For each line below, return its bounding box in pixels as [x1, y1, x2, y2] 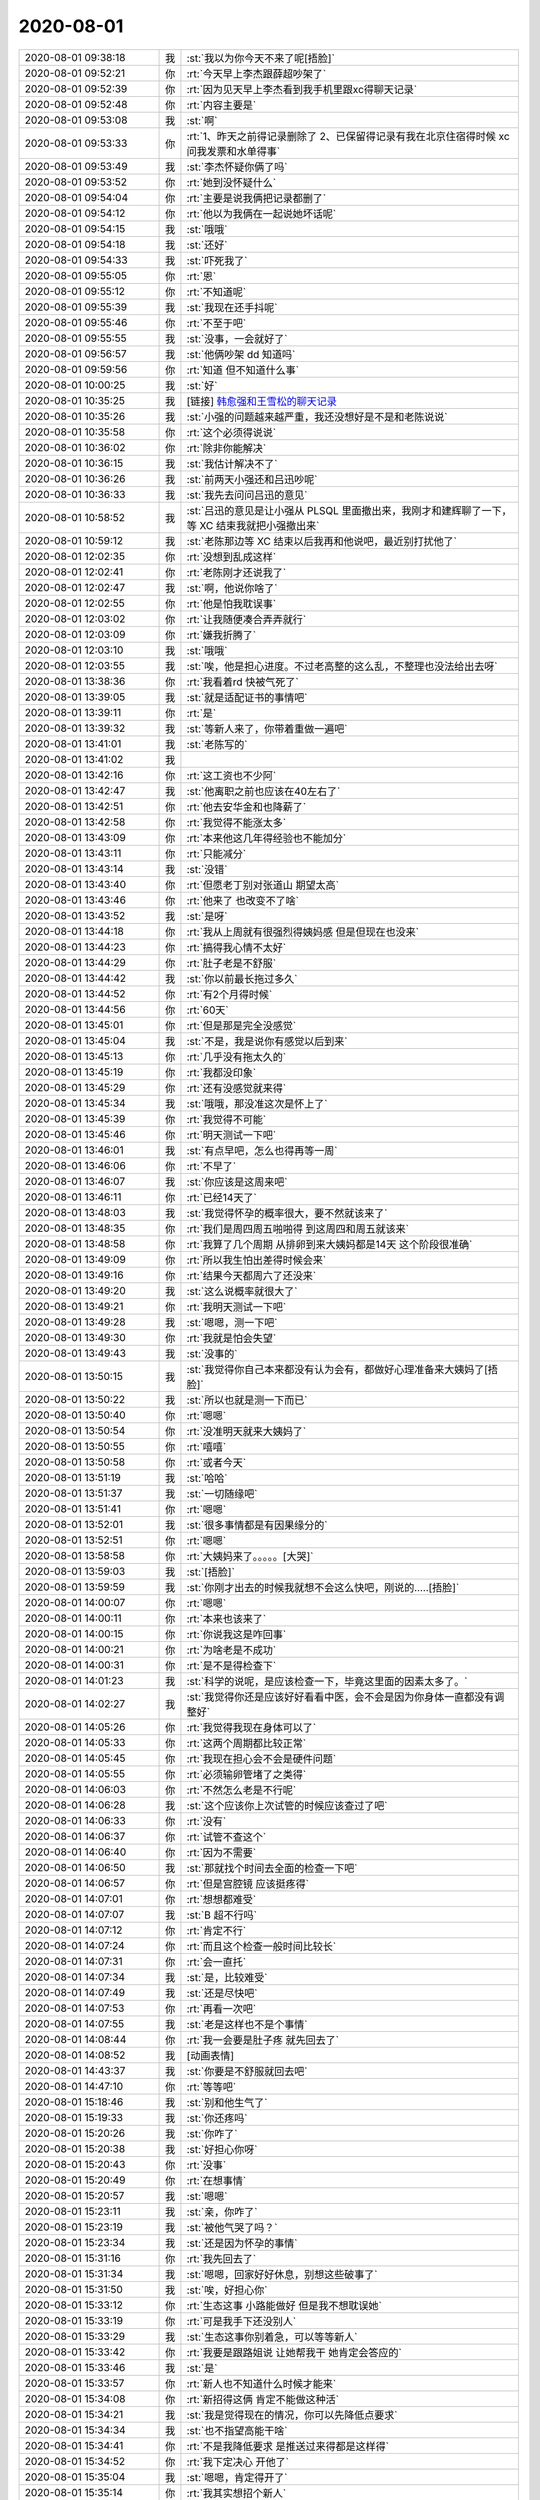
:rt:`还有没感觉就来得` [186, 1081, 287, 1095]
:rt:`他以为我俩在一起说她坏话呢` [186, 206, 337, 220]
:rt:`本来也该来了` [186, 1611, 267, 1625]
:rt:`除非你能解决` [186, 441, 267, 455]
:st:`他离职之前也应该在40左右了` [186, 784, 341, 798]
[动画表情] [186, 2048, 235, 2062]
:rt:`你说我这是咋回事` [186, 1627, 287, 1641]
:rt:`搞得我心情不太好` [186, 940, 287, 954]
